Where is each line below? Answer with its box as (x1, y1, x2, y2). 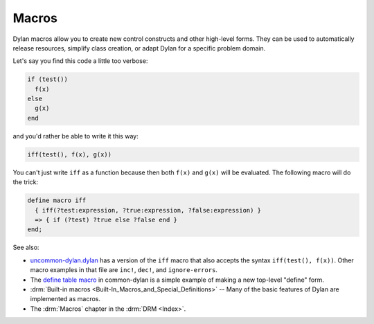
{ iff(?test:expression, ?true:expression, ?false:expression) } (35, 206, 262, 214)
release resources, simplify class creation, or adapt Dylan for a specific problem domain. (12, 44, 266, 52)
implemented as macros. (30, 295, 100, 303)
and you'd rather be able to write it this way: (12, 132, 139, 140)
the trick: (12, 178, 39, 186)
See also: (12, 243, 39, 252)
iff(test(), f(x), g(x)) (27, 150, 112, 159)
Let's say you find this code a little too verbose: (12, 57, 148, 65)
